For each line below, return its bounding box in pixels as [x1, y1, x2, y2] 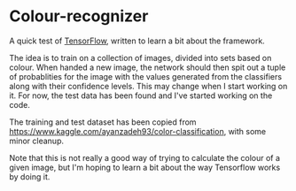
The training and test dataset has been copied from [9, 117, 197, 127]
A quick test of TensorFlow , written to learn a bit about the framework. [9, 35, 266, 46]
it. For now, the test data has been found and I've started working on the [9, 90, 273, 101]
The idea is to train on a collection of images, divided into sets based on [9, 52, 272, 63]
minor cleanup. [9, 135, 65, 146]
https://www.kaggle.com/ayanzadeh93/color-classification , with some [9, 126, 267, 136]
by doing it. [9, 171, 51, 182]
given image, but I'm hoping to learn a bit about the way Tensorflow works [9, 162, 281, 172]
